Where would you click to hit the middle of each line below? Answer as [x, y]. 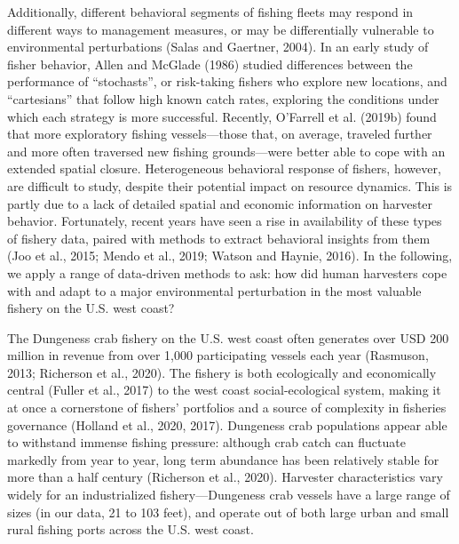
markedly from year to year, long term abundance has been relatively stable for [223, 459]
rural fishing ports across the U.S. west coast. [131, 529]
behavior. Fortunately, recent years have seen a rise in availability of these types [225, 221]
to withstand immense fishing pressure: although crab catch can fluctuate [206, 442]
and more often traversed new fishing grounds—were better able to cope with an [226, 151]
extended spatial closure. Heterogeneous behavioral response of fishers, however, [224, 168]
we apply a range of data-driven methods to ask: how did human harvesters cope [227, 272]
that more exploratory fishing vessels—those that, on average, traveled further [220, 134]
